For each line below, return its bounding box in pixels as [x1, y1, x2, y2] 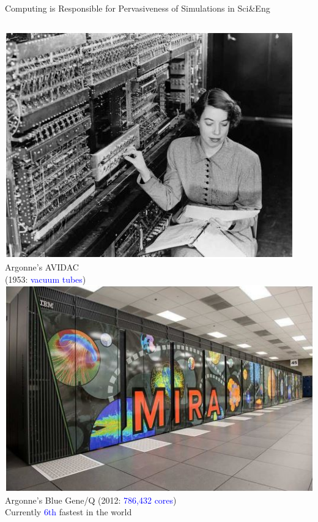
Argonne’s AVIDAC [5, 261, 79, 274]
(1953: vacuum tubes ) [5, 272, 86, 285]
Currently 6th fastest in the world [5, 505, 132, 518]
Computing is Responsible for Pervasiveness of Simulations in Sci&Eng [5, 2, 270, 14]
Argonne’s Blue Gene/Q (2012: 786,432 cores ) [5, 493, 177, 506]
